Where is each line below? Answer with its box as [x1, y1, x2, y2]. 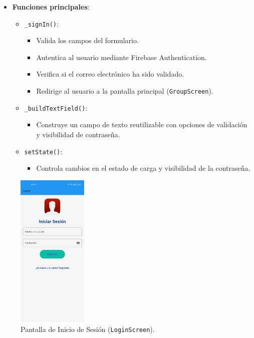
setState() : [24, 146, 63, 156]
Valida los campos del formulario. [36, 35, 139, 46]
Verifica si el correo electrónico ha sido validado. [36, 69, 184, 79]
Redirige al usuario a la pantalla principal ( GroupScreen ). [36, 86, 213, 96]
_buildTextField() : [24, 102, 88, 113]
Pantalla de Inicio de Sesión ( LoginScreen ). [21, 323, 155, 334]
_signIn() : [24, 18, 59, 29]
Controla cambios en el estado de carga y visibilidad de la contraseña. [36, 163, 250, 173]
